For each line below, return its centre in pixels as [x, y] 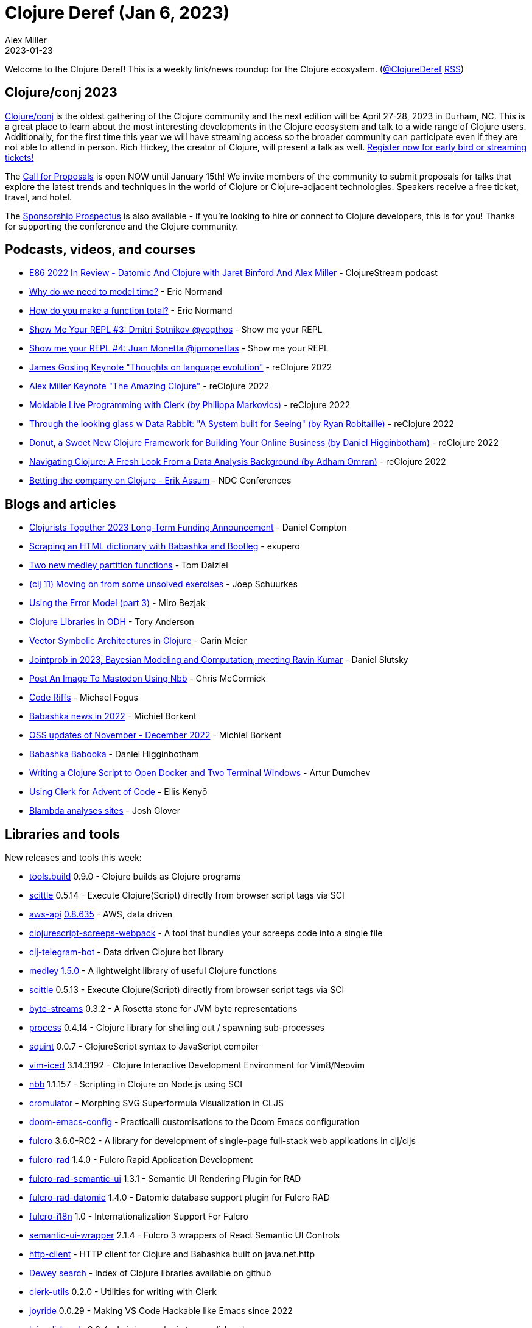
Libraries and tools [63, 834]
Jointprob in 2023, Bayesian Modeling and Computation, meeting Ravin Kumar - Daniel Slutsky [219, 660]
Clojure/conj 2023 [61, 93]
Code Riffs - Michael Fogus [84, 698]
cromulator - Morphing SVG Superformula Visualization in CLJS [156, 1103]
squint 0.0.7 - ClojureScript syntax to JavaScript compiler [144, 1047]
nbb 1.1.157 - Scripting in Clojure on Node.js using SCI [136, 1084]
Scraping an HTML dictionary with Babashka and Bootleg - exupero [165, 546]
